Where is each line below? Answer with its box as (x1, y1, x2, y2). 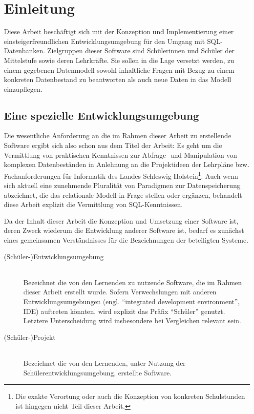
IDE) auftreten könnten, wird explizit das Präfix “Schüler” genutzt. (23, 306, 225, 316)
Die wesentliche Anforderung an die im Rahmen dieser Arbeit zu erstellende (4, 130, 232, 141)
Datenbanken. (4, 45, 45, 56)
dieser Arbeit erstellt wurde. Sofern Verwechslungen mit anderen (23, 287, 217, 297)
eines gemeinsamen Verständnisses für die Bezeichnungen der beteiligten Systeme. (4, 235, 249, 245)
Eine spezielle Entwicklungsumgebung (4, 107, 199, 123)
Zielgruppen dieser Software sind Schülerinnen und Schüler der (47, 45, 234, 56)
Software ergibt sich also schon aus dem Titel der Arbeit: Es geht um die (4, 140, 222, 150)
